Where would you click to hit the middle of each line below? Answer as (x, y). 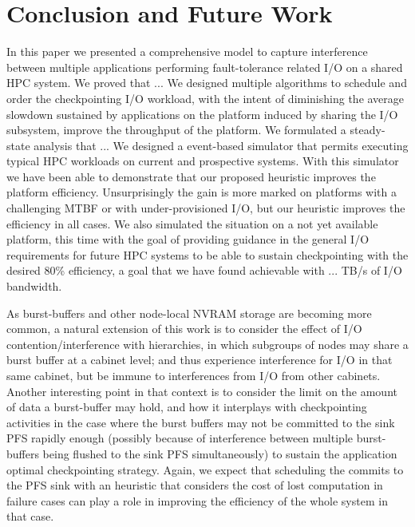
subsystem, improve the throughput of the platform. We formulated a (176, 130)
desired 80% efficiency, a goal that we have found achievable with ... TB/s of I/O (204, 270)
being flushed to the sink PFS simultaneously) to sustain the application (220, 453)
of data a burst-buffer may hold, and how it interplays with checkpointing (187, 407)
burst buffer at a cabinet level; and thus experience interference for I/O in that (200, 360)
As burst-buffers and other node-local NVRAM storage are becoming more (189, 313)
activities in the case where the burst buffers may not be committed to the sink (201, 422)
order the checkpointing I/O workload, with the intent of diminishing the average (206, 98)
